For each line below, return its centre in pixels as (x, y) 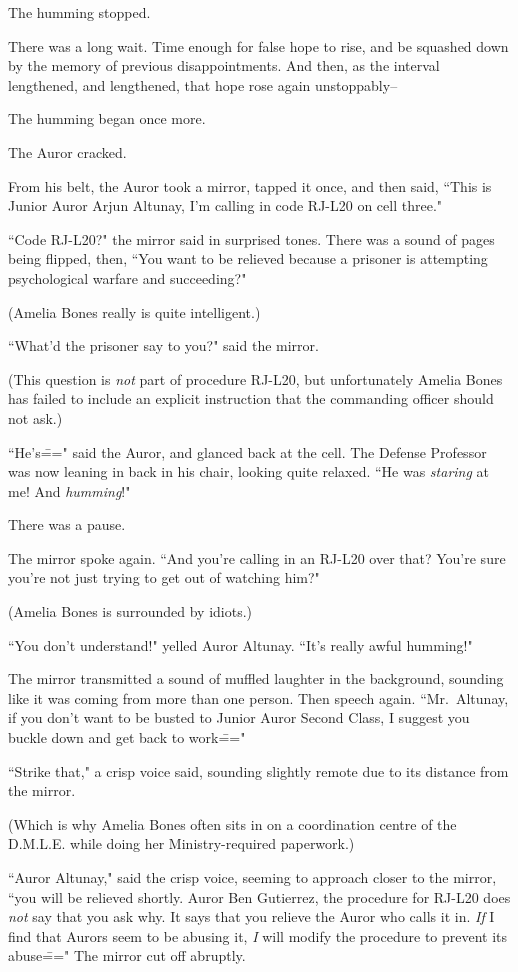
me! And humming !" (69, 490)
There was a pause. (67, 524)
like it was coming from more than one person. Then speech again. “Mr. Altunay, (258, 697)
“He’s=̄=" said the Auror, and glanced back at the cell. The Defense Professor (247, 451)
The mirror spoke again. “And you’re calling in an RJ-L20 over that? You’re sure (257, 557)
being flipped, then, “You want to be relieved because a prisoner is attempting (248, 258)
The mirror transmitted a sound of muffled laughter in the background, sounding (256, 678)
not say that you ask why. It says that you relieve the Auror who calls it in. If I (251, 916)
